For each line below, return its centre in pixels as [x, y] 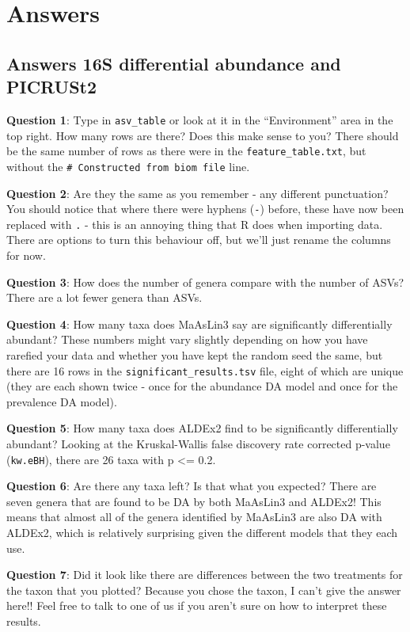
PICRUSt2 [52, 87]
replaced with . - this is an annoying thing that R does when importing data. [195, 224]
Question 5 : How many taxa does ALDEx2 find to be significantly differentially [202, 428]
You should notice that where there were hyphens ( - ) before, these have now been [205, 209]
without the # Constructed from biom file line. [128, 166]
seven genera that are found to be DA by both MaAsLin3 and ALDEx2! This [194, 501]
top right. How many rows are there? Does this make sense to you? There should [203, 135]
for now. [26, 255]
